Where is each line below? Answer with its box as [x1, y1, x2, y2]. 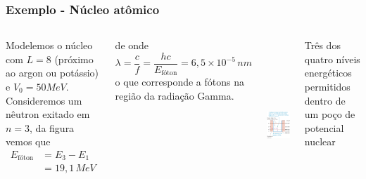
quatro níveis [304, 51, 360, 66]
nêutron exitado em [6, 107, 90, 121]
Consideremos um [6, 93, 82, 107]
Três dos [304, 38, 341, 53]
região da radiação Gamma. [115, 88, 234, 102]
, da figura [30, 120, 75, 135]
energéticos [304, 65, 352, 80]
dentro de [304, 93, 346, 107]
